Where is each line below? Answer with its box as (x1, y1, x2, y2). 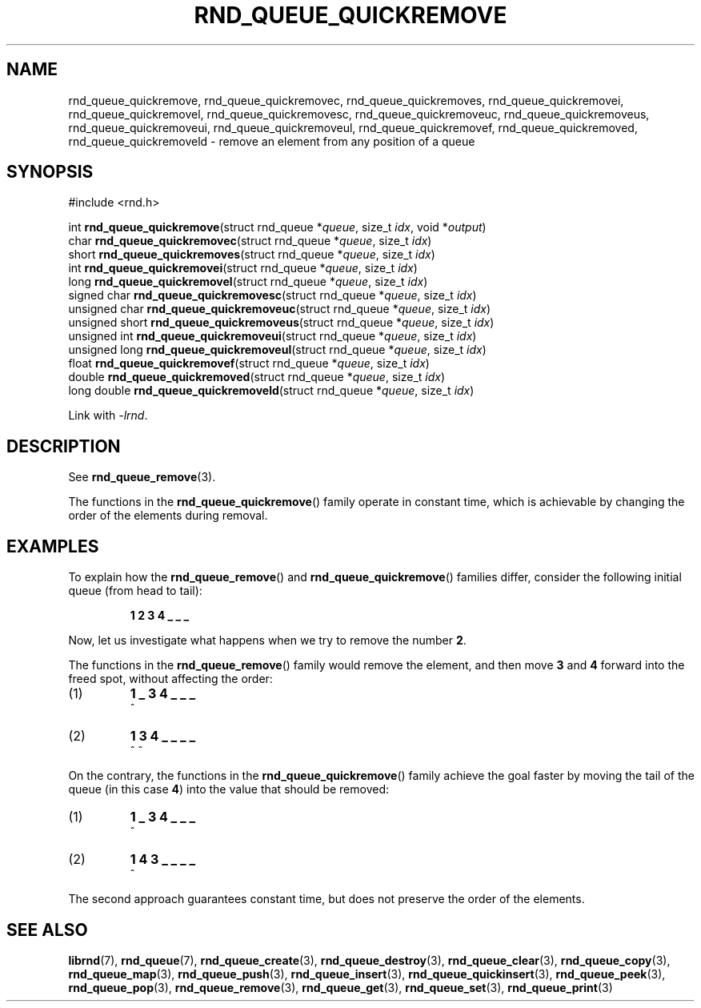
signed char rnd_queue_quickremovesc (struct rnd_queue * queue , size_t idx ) (68, 288, 477, 303)
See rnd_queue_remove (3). (68, 470, 216, 484)
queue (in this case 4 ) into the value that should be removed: (68, 782, 389, 797)
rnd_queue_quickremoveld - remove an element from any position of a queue (68, 134, 475, 148)
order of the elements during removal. (68, 508, 268, 523)
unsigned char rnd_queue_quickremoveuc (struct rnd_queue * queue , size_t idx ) (68, 302, 491, 316)
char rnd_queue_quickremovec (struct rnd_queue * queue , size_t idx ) (68, 234, 432, 248)
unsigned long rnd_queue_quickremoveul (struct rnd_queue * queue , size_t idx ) (68, 343, 487, 357)
